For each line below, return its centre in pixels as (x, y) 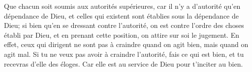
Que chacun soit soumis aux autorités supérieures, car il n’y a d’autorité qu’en (122, 6)
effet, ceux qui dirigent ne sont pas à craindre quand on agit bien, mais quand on (126, 44)
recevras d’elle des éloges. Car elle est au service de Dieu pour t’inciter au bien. (124, 63)
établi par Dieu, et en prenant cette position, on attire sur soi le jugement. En (122, 35)
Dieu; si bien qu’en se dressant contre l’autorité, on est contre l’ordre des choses (124, 25)
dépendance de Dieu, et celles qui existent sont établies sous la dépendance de (121, 15)
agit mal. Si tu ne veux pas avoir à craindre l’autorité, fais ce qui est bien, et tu (124, 54)
